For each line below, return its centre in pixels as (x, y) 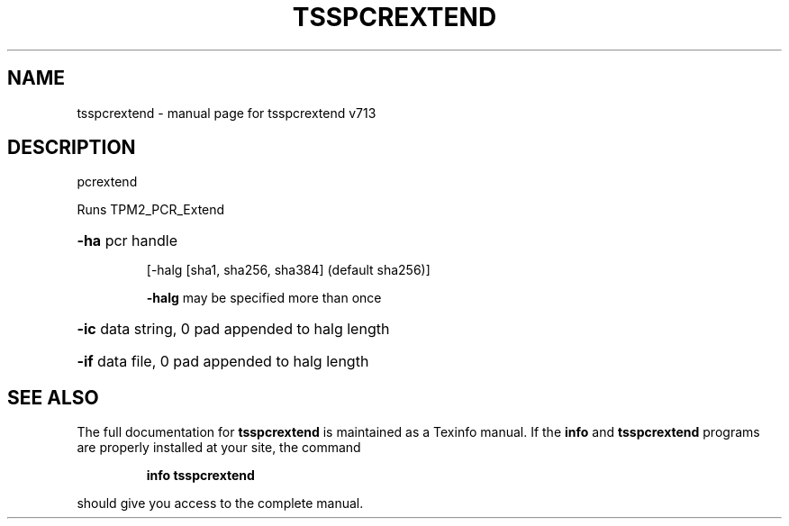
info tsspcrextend (200, 476)
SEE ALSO (53, 397)
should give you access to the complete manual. (220, 503)
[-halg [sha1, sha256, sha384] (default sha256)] (288, 270)
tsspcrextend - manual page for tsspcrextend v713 (227, 113)
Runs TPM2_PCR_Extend (151, 210)
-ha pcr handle (127, 241)
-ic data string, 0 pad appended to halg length (233, 329)
